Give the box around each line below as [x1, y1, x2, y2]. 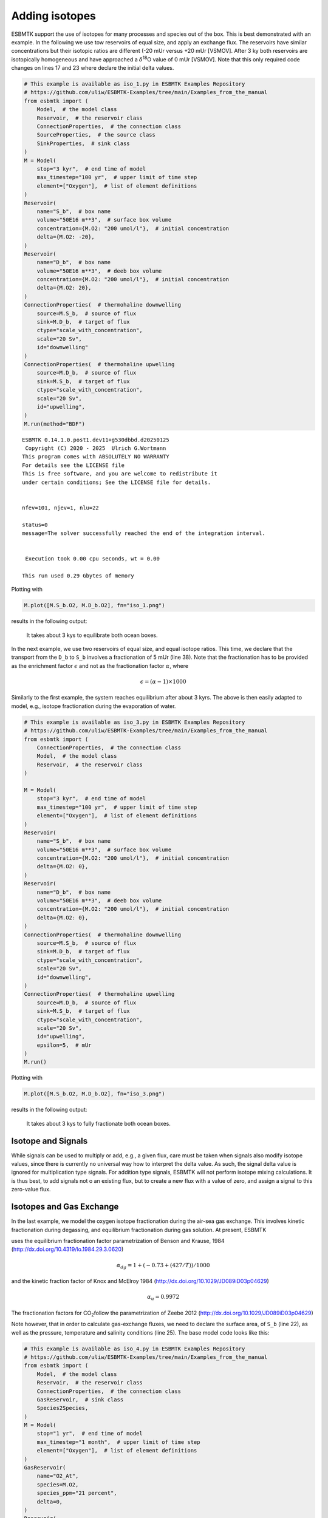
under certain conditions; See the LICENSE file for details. [22, 478, 211, 486]
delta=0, [36, 1498, 63, 1505]
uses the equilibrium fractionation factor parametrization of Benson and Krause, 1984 [11, 1237, 225, 1244]
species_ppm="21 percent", [36, 1489, 118, 1497]
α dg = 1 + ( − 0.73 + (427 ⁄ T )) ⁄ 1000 [116, 1262, 210, 1270]
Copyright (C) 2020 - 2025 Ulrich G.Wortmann [25, 445, 166, 452]
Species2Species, [36, 1404, 89, 1412]
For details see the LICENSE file [22, 461, 125, 469]
